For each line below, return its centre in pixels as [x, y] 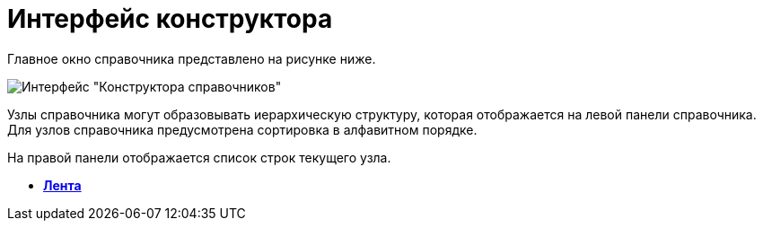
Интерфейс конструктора [170, 19]
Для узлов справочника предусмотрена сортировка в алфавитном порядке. [242, 129]
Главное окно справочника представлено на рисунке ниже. [192, 58]
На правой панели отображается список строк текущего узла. [199, 157]
